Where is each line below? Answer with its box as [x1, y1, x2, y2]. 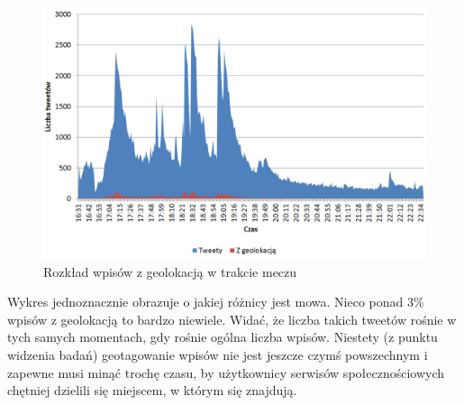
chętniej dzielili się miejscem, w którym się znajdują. [7, 381, 297, 400]
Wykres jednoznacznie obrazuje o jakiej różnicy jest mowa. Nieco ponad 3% [7, 292, 424, 311]
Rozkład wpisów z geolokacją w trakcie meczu [43, 262, 297, 281]
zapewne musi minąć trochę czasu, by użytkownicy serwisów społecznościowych [7, 363, 445, 382]
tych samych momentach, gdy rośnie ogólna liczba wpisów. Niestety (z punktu [7, 327, 438, 346]
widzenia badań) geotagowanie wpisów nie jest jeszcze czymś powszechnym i [7, 345, 428, 364]
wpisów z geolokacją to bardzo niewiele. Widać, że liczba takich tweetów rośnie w [7, 309, 457, 328]
